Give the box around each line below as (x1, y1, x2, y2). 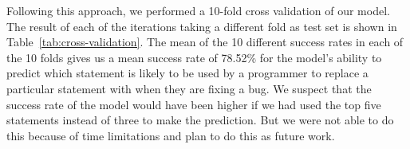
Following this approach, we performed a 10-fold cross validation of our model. (6, 2, 390, 18)
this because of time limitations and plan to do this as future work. (6, 127, 335, 143)
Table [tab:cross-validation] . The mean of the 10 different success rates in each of (6, 33, 404, 50)
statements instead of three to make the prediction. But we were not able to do (6, 112, 394, 128)
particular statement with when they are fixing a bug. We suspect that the (6, 80, 372, 96)
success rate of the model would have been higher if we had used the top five (6, 96, 381, 112)
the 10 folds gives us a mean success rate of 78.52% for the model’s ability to (6, 49, 382, 65)
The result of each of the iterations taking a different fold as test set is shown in (6, 18, 397, 34)
